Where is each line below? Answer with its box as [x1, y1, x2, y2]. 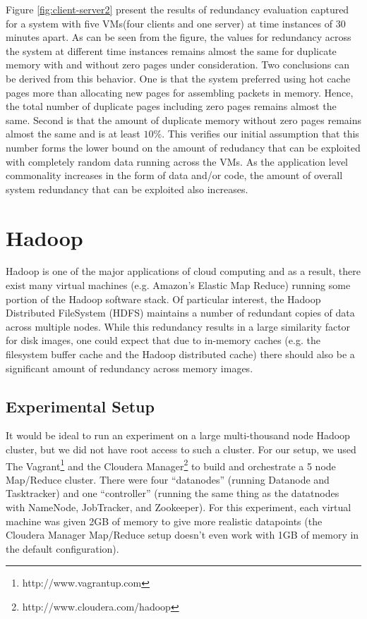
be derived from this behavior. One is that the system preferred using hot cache [6, 71, 351, 85]
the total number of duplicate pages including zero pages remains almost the [6, 99, 337, 114]
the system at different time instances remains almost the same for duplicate [6, 43, 337, 58]
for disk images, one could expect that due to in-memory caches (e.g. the [6, 333, 320, 348]
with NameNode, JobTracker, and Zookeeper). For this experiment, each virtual [6, 500, 351, 515]
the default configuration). [6, 541, 119, 556]
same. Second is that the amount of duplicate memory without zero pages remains [6, 112, 361, 127]
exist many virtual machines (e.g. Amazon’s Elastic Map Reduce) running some [6, 278, 351, 293]
